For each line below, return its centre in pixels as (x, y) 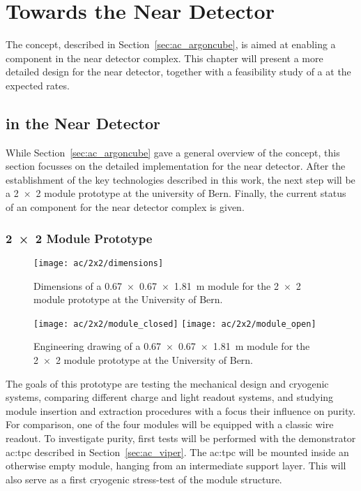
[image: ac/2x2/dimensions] (99, 263)
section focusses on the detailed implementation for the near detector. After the (176, 166)
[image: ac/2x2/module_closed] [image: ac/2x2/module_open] (175, 324)
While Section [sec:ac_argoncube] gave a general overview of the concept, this (173, 152)
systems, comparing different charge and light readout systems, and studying (170, 397)
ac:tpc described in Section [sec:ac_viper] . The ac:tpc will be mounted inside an (177, 452)
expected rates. (38, 85)
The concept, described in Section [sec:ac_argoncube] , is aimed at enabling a (171, 44)
